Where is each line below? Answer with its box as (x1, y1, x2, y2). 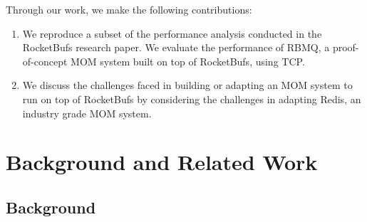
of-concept (22, 53, 68, 68)
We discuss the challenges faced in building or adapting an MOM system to (22, 78, 353, 92)
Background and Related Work (6, 147, 318, 176)
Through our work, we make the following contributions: (6, 2, 252, 16)
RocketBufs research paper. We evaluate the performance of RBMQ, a (22, 40, 330, 55)
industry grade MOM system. (22, 105, 152, 120)
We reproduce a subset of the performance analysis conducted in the (22, 26, 322, 41)
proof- (332, 40, 359, 55)
